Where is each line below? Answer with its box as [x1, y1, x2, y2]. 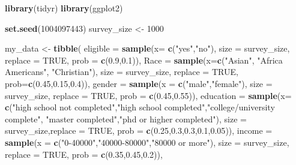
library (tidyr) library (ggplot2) [5, 2, 123, 14]
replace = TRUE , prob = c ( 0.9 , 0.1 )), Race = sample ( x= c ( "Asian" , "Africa [5, 53, 283, 66]
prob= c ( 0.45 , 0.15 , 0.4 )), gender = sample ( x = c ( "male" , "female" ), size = [5, 77, 273, 89]
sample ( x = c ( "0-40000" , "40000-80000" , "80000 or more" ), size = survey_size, [5, 136, 289, 148]
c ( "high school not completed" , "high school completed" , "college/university [5, 101, 275, 113]
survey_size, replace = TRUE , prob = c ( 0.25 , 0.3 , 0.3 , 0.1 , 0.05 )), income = [5, 124, 273, 137]
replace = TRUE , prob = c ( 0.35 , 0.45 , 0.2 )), [5, 148, 163, 160]
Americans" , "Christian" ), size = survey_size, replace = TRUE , [5, 65, 238, 78]
